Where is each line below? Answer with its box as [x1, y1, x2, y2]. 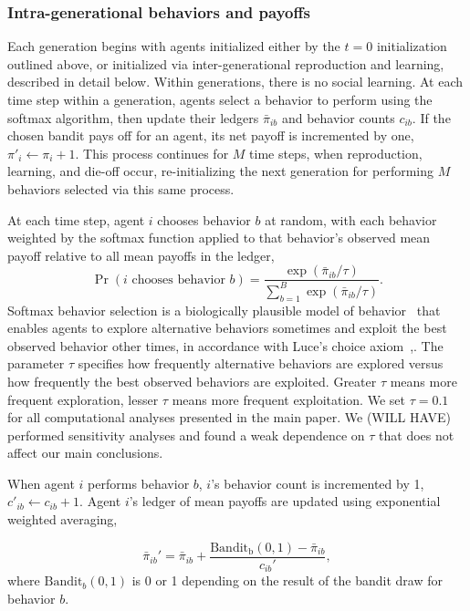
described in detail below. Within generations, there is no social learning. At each [7, 72, 464, 91]
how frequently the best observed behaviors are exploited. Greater [7, 371, 377, 390]
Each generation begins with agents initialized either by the [7, 36, 340, 56]
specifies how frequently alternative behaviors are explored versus [78, 354, 444, 373]
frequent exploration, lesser [7, 389, 159, 409]
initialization [376, 36, 447, 56]
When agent [7, 473, 75, 492]
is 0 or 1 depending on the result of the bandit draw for [131, 571, 443, 590]
